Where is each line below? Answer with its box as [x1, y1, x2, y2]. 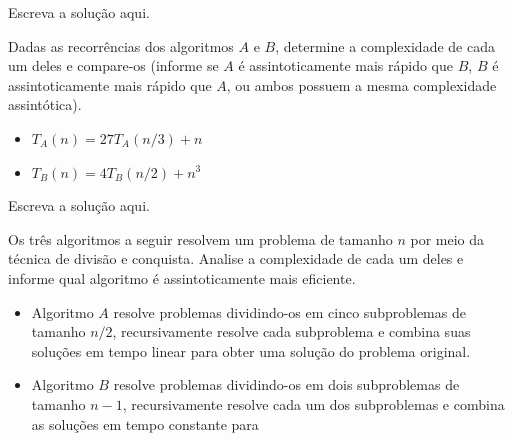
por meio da [410, 228, 485, 249]
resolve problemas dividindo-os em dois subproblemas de [113, 374, 460, 395]
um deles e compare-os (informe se [8, 55, 219, 76]
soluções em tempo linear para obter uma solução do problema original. [31, 340, 471, 361]
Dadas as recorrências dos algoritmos [8, 35, 234, 56]
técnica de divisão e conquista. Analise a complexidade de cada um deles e [8, 248, 464, 269]
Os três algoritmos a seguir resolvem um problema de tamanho [8, 228, 393, 249]
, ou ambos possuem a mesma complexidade [226, 74, 497, 95]
